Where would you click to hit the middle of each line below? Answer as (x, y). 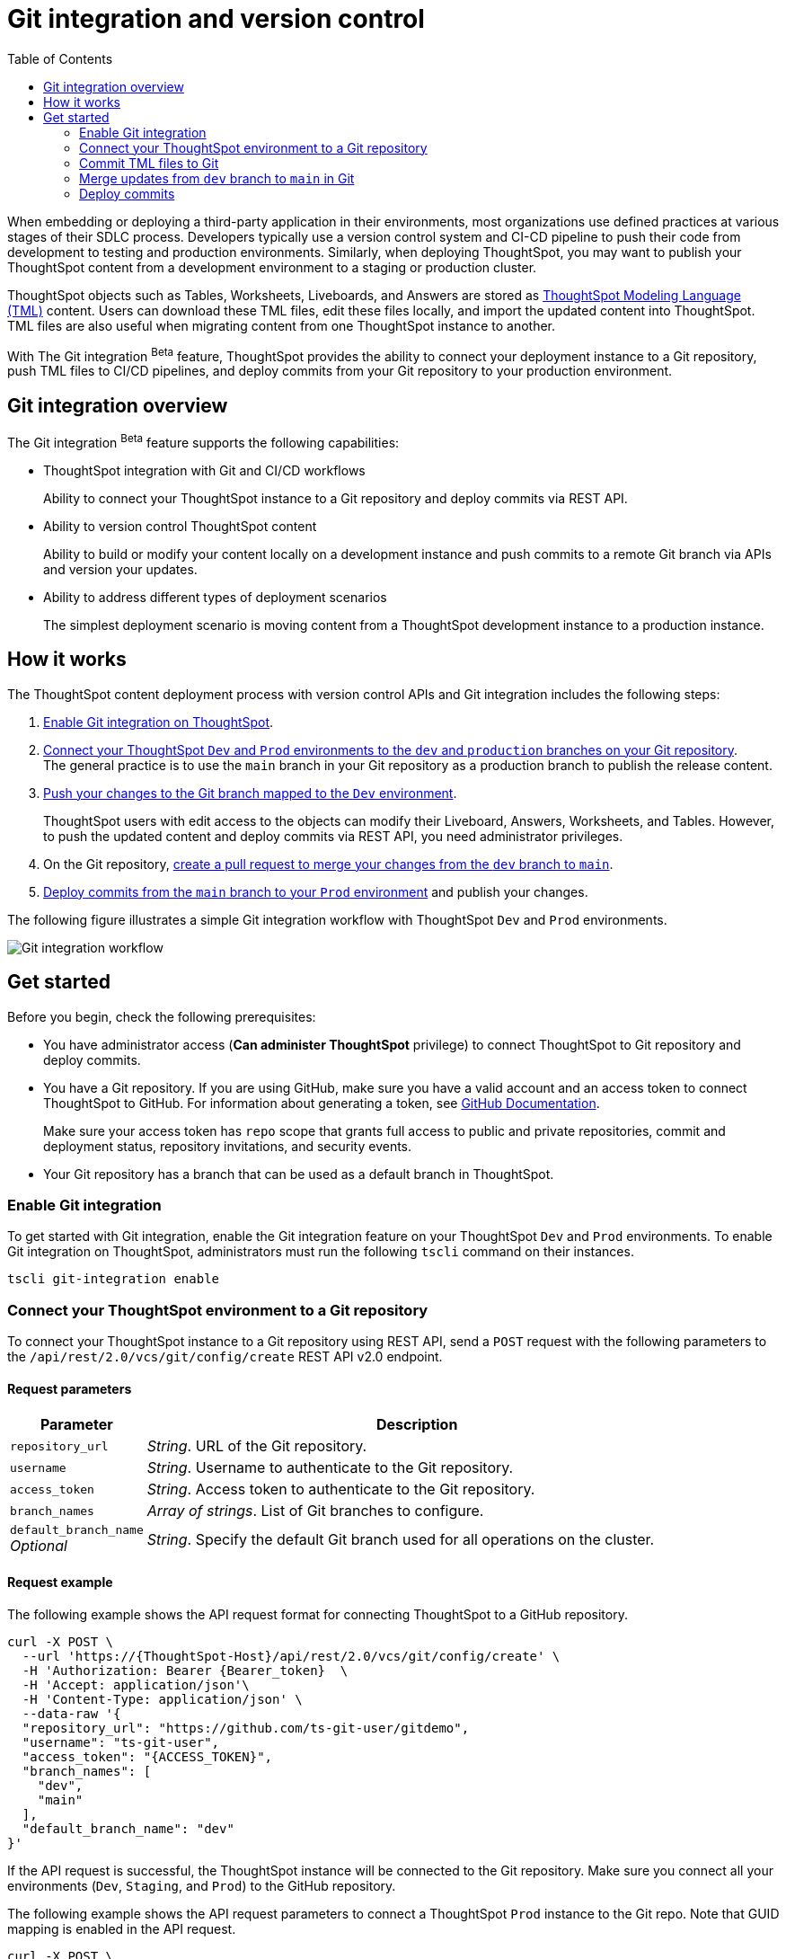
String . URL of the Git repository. (257, 1446)
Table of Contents (60, 58)
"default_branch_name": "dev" (128, 1828)
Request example (60, 1582)
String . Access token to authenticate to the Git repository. (341, 1489)
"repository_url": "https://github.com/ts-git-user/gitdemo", (246, 1728)
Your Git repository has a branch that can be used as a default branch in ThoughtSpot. (299, 1174)
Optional (39, 1546)
